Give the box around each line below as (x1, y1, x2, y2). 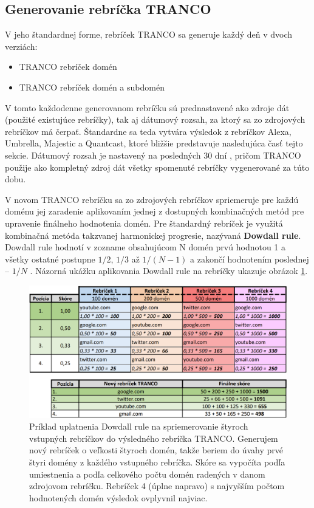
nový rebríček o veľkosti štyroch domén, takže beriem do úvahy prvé (29, 444, 283, 456)
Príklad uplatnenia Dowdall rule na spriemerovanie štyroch (29, 420, 248, 433)
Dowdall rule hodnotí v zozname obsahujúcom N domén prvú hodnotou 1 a (5, 241, 285, 253)
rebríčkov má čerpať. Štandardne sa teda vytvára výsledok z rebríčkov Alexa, (5, 125, 292, 137)
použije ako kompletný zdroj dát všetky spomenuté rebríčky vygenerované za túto (5, 160, 310, 173)
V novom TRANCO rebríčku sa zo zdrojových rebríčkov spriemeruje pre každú (5, 193, 299, 205)
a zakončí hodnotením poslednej (190, 252, 309, 265)
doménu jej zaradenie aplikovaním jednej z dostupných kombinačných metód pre (5, 205, 304, 218)
